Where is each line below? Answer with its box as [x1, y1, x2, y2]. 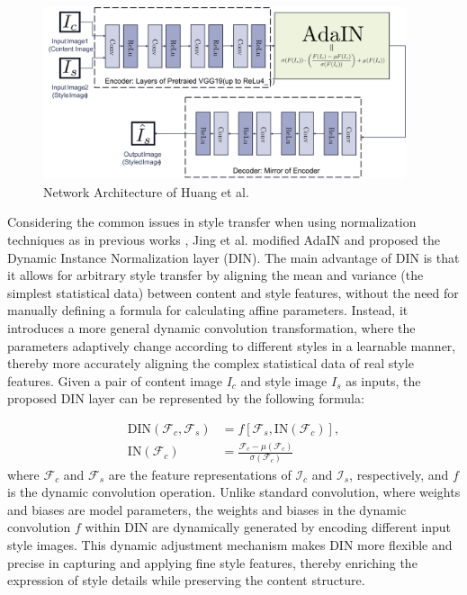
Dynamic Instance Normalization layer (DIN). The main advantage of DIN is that [7, 248, 460, 266]
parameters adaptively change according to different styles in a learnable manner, [7, 336, 456, 355]
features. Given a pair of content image [7, 371, 223, 390]
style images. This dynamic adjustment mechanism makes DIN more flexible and [7, 535, 453, 554]
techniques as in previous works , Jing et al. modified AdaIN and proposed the [7, 230, 441, 248]
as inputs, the [346, 371, 421, 390]
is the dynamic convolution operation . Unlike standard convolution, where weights [7, 482, 461, 501]
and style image [240, 371, 328, 390]
